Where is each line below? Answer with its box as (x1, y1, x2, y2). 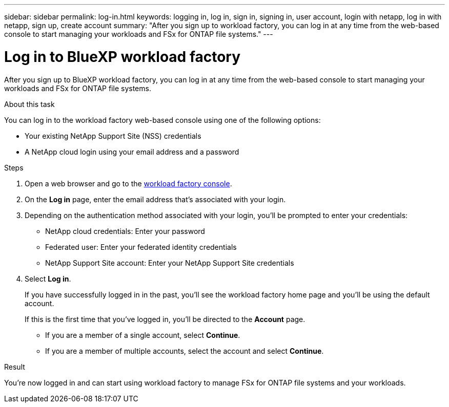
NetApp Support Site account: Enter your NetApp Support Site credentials (45, 258, 294, 267)
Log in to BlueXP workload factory (4, 48, 241, 66)
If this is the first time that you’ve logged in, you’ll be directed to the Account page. (25, 314, 305, 324)
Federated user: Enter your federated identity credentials (45, 242, 237, 251)
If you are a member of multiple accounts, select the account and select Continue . (45, 346, 324, 355)
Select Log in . (25, 274, 71, 283)
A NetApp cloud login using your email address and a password (25, 147, 239, 156)
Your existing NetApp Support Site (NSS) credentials (25, 131, 201, 140)
